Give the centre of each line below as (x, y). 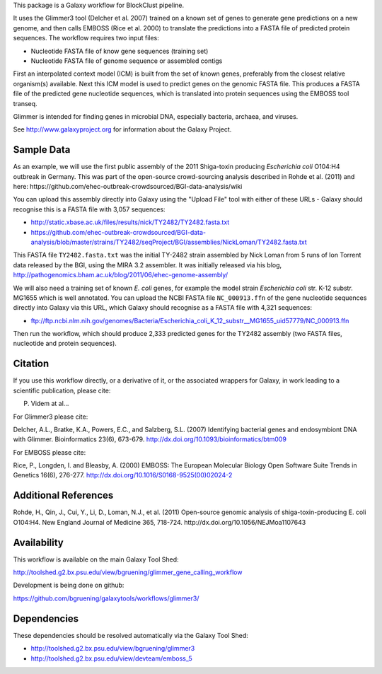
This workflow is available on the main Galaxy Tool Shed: (96, 559)
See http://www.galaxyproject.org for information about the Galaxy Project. (122, 129)
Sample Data (42, 150)
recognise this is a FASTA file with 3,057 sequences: (89, 209)
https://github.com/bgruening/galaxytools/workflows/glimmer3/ (106, 598)
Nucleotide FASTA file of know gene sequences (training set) (120, 51)
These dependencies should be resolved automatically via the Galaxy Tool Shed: (131, 635)
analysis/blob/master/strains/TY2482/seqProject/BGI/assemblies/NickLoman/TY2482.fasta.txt (169, 242)
